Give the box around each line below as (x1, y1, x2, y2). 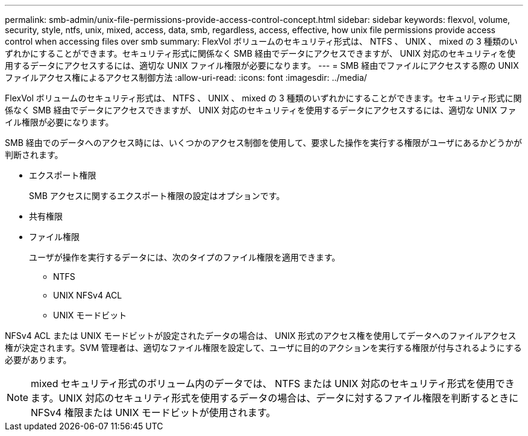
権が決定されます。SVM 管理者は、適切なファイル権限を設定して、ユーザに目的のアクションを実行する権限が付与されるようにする (5, 343, 522, 353)
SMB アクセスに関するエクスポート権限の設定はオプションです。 (29, 191, 285, 201)
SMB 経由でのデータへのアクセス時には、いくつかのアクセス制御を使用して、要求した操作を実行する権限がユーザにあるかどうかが (5, 137, 522, 148)
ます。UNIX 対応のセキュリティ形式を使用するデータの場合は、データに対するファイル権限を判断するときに (31, 392, 519, 404)
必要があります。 (5, 355, 72, 365)
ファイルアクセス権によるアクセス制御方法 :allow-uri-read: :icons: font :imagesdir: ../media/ (5, 72, 367, 83)
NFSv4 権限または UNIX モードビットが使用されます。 (31, 406, 276, 419)
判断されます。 (5, 150, 63, 160)
